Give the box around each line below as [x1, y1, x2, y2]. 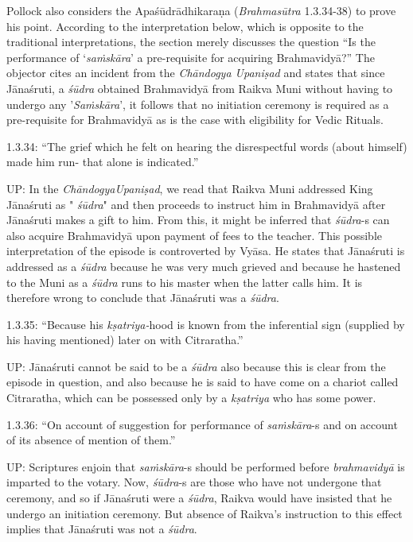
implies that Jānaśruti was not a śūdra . [6, 521, 197, 537]
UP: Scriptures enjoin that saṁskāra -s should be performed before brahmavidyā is [6, 458, 405, 474]
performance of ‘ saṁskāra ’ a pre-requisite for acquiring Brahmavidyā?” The [6, 48, 375, 65]
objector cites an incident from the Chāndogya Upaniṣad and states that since [6, 64, 385, 81]
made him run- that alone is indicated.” [6, 153, 199, 170]
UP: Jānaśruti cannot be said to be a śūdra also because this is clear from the [6, 358, 386, 374]
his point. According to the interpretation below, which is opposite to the [6, 17, 364, 34]
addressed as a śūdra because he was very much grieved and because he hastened [6, 257, 401, 274]
